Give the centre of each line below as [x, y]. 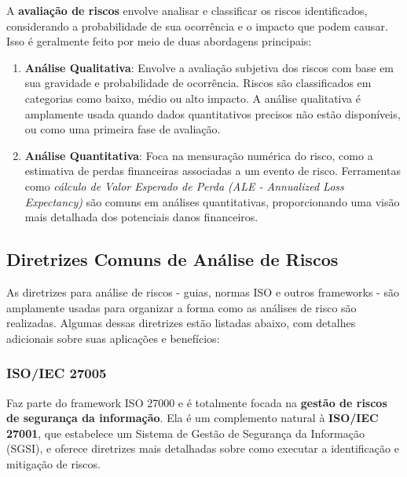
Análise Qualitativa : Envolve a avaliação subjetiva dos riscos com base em [209, 67]
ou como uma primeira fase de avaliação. [123, 129]
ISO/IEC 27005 [57, 373]
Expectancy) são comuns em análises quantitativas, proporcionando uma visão [212, 201]
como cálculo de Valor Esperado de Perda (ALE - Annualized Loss [184, 186]
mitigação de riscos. [53, 463]
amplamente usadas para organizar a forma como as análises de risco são [181, 307]
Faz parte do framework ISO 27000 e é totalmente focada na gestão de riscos [197, 402]
